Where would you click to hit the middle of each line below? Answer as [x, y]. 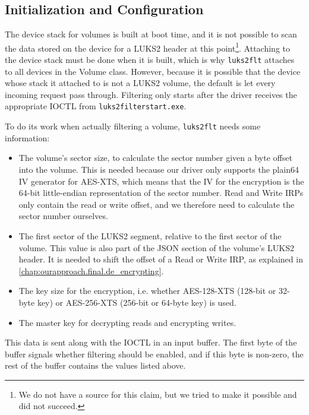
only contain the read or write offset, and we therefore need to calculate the [157, 204]
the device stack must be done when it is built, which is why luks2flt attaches [150, 60]
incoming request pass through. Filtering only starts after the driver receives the [151, 94]
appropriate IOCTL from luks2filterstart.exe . [96, 106]
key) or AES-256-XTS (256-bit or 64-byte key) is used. [137, 302]
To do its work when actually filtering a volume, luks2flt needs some [133, 126]
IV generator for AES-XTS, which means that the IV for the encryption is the [161, 181]
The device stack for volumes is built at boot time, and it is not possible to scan [151, 34]
